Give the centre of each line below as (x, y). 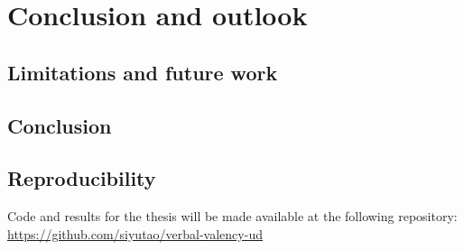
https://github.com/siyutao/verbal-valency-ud (135, 233)
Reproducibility (82, 178)
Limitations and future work (143, 72)
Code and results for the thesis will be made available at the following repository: (232, 216)
